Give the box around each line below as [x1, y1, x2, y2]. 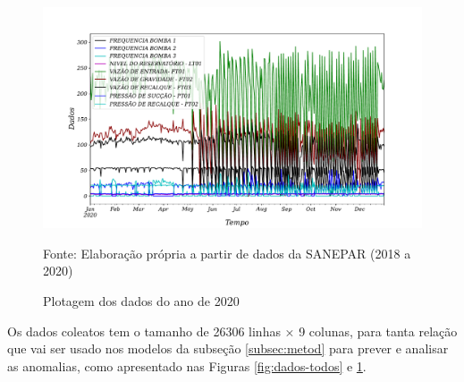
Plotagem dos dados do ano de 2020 [43, 291, 240, 310]
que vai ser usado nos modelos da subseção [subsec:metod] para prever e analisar [7, 339, 449, 358]
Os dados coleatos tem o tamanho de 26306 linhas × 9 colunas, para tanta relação [7, 321, 458, 340]
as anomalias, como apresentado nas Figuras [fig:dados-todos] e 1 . [7, 356, 367, 375]
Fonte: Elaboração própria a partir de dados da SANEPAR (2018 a [43, 243, 411, 262]
